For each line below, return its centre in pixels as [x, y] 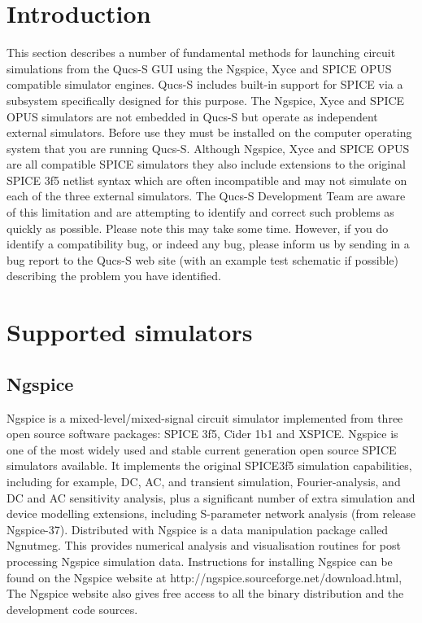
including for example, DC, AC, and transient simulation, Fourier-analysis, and [204, 481]
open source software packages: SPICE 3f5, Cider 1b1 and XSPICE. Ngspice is [202, 434]
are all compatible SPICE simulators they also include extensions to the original [206, 164]
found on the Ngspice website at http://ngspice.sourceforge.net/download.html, [204, 577]
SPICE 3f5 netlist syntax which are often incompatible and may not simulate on [207, 180]
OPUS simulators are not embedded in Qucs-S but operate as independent [192, 116]
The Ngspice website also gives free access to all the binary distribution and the [205, 593]
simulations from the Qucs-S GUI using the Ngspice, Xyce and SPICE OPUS [199, 68]
